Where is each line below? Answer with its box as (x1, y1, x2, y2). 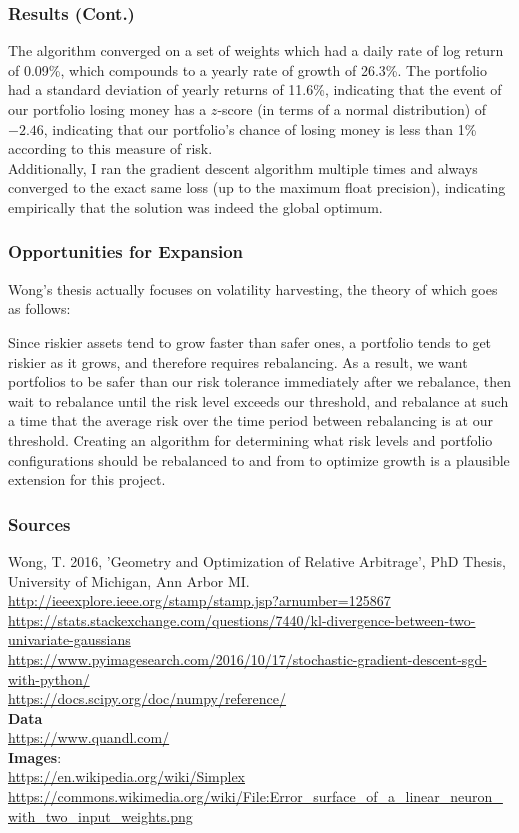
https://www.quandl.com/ (8, 727, 170, 748)
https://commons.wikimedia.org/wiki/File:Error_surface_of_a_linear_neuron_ (8, 786, 503, 807)
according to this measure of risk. (8, 138, 213, 159)
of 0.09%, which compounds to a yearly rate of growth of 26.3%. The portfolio (8, 59, 487, 80)
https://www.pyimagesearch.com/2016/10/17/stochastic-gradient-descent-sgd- (8, 648, 487, 669)
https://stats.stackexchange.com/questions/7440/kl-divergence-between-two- (8, 609, 476, 630)
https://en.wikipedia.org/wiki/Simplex (8, 766, 246, 787)
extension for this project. (8, 469, 166, 490)
